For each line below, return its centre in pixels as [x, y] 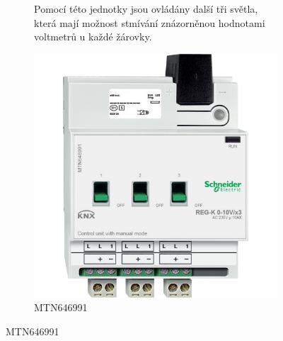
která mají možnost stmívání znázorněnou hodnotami [150, 22]
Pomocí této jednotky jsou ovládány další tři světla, [146, 9]
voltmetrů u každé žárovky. [93, 37]
